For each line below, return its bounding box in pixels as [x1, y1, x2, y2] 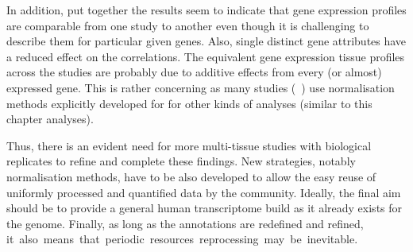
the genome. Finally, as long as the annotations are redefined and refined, [6, 215, 364, 231]
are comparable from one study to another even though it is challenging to [6, 17, 369, 33]
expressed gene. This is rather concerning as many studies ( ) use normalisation [6, 79, 395, 95]
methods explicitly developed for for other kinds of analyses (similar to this [6, 95, 372, 111]
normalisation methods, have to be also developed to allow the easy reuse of [6, 168, 376, 184]
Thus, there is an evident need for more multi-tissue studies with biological [6, 137, 372, 153]
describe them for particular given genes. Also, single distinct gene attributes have [6, 33, 407, 49]
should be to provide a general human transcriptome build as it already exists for [6, 200, 403, 216]
